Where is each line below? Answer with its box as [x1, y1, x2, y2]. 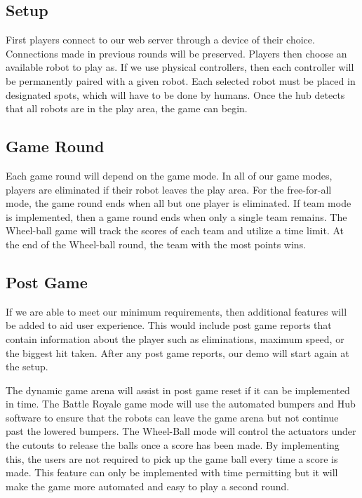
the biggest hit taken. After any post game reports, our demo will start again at [6, 345, 349, 360]
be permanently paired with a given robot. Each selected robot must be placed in [6, 73, 356, 88]
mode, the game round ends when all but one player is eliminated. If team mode [6, 196, 351, 210]
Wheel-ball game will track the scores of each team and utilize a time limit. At [6, 223, 344, 238]
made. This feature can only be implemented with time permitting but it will [6, 465, 338, 480]
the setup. [6, 359, 48, 374]
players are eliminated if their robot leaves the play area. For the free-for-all [6, 182, 332, 196]
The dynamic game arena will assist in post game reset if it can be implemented [6, 382, 350, 397]
